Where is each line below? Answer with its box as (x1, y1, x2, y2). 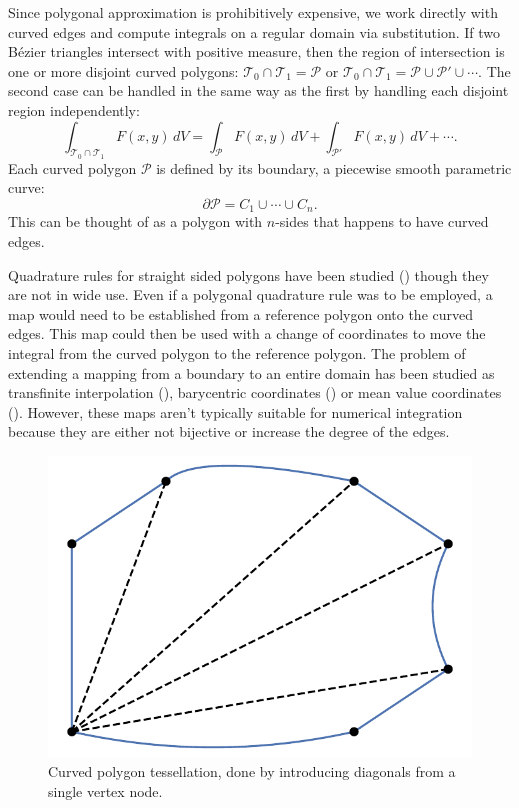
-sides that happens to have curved (275, 211, 489, 232)
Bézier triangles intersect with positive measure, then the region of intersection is (8, 41, 505, 62)
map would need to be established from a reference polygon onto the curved (8, 303, 474, 324)
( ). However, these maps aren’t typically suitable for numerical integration (8, 401, 463, 422)
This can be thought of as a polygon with (8, 211, 263, 232)
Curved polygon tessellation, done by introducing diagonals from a (48, 761, 456, 782)
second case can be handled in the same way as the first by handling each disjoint (8, 80, 509, 101)
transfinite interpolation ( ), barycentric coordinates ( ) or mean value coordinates (8, 382, 502, 403)
